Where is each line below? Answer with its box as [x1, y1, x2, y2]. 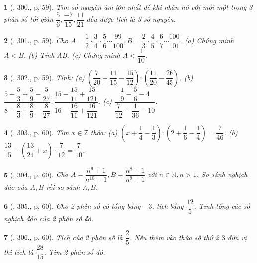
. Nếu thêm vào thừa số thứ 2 [129, 232, 219, 242]
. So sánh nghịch [196, 169, 248, 179]
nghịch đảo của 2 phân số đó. [4, 213, 93, 223]
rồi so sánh [46, 181, 80, 192]
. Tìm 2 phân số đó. [44, 246, 105, 257]
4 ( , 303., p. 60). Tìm [4, 127, 69, 137]
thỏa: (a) [90, 127, 118, 137]
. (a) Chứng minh [180, 35, 234, 46]
